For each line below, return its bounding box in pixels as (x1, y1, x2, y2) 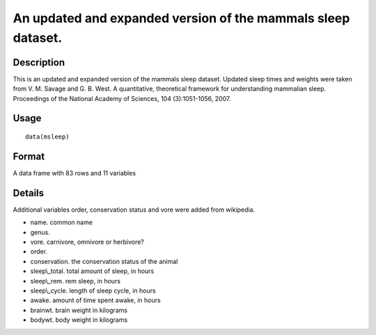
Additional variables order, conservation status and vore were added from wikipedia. (13, 205, 256, 214)
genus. (30, 228, 50, 236)
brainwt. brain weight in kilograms (30, 306, 128, 314)
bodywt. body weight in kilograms (30, 315, 128, 324)
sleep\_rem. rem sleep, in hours (30, 276, 121, 285)
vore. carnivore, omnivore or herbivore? (30, 237, 144, 247)
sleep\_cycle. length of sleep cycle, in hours (30, 286, 156, 295)
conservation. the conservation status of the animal (30, 257, 178, 265)
